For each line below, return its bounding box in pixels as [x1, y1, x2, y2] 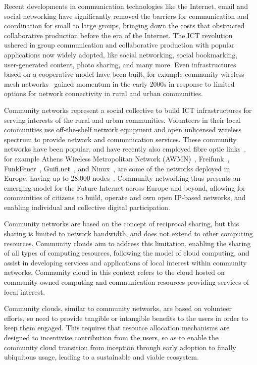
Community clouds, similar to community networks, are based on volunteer [4, 303, 232, 313]
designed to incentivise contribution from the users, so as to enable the [4, 332, 219, 342]
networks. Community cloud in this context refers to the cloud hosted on [4, 267, 225, 277]
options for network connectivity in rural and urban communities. [4, 88, 203, 99]
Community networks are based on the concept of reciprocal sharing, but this [4, 218, 239, 229]
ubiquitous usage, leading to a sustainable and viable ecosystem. [4, 352, 199, 362]
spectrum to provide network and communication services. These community [4, 134, 237, 144]
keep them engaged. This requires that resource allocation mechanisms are [4, 322, 230, 333]
